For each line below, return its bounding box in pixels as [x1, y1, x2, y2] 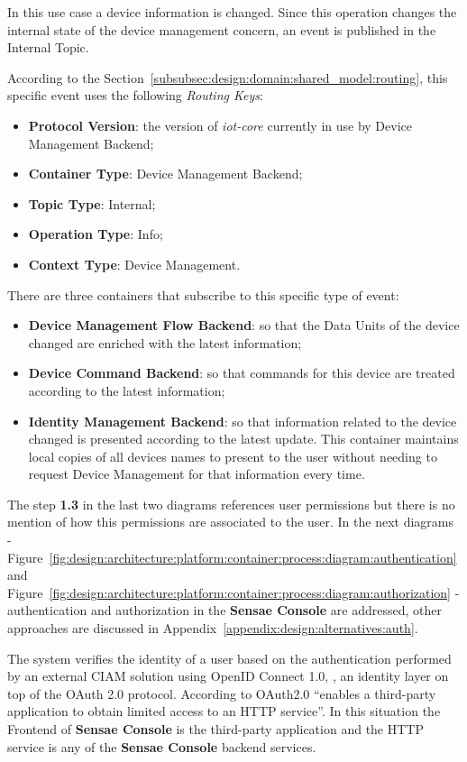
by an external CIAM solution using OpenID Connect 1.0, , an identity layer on [7, 666, 449, 685]
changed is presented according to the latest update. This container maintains [28, 429, 459, 448]
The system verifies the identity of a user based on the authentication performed [7, 648, 452, 667]
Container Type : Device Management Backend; [28, 164, 303, 183]
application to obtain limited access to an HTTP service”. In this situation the [7, 702, 441, 721]
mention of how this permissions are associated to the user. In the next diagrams [7, 512, 454, 531]
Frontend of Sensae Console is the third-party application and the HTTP [7, 720, 424, 738]
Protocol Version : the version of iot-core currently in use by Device [28, 115, 412, 134]
